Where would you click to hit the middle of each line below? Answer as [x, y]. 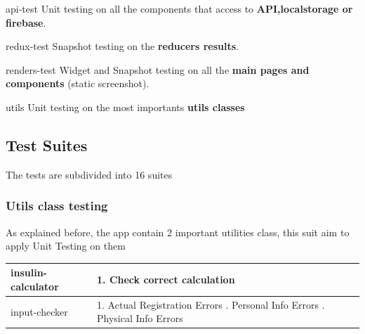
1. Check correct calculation [166, 280]
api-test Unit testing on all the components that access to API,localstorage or [179, 8]
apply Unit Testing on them [66, 246]
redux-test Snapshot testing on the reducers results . [122, 46]
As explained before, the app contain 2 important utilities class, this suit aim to [178, 232]
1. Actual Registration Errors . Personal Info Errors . [211, 304]
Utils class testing [57, 206]
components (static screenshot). [78, 83]
